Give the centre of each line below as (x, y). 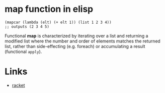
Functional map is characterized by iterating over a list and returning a (77, 36)
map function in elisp (49, 9)
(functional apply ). (23, 51)
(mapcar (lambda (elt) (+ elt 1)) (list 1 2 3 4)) (58, 22)
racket (18, 85)
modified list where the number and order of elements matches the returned (82, 41)
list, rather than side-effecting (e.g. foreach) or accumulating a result (75, 46)
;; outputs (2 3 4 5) (27, 26)
